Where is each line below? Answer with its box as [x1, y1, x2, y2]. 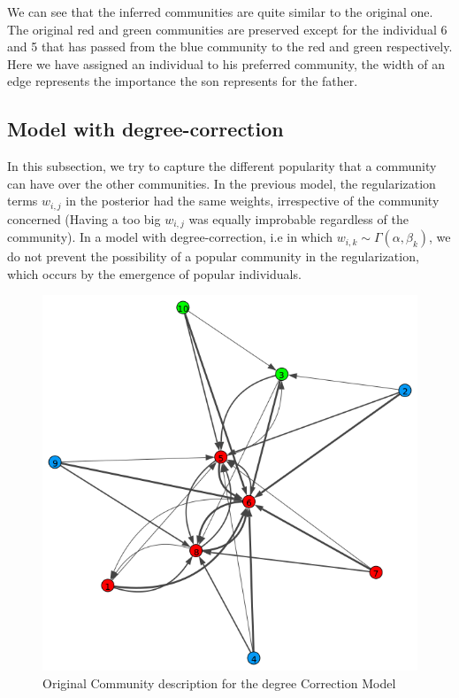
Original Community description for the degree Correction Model [42, 674, 396, 693]
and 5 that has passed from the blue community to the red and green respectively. [7, 37, 453, 56]
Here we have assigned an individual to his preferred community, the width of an [7, 54, 446, 73]
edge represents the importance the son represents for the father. [7, 72, 358, 90]
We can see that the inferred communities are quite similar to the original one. [7, 3, 433, 20]
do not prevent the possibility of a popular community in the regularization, [7, 247, 419, 266]
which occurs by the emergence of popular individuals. [7, 264, 302, 283]
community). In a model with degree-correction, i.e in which [7, 228, 333, 246]
